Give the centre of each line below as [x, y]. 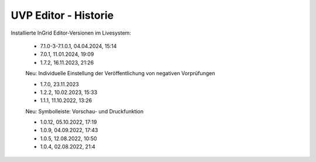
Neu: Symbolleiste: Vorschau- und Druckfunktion [85, 111]
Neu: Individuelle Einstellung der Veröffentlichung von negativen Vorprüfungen [120, 73]
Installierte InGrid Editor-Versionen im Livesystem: [71, 33]
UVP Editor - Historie [62, 15]
